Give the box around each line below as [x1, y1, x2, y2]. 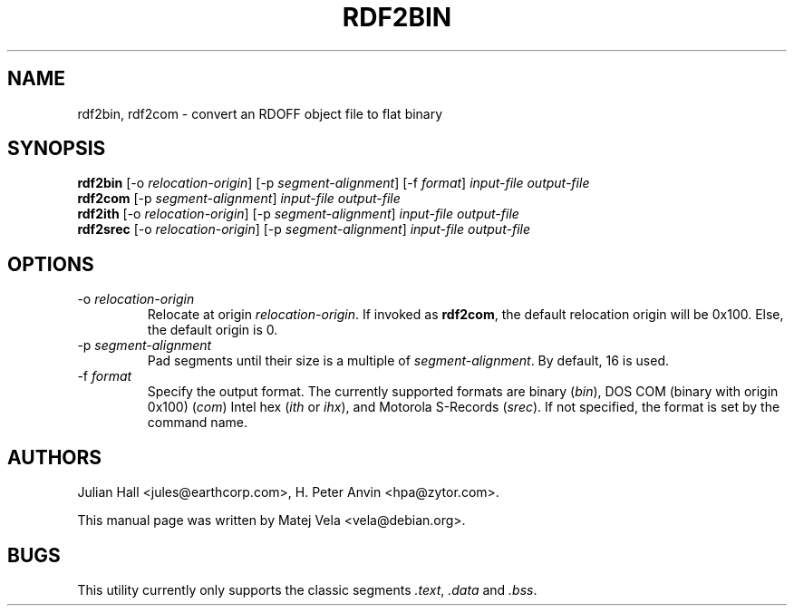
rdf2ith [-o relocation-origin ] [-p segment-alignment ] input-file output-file [77, 206, 519, 222]
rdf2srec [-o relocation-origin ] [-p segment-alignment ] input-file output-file [77, 221, 530, 238]
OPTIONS [7, 252, 94, 276]
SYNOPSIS [7, 137, 106, 161]
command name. [147, 414, 247, 431]
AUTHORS [7, 445, 102, 469]
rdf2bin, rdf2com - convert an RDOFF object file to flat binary [77, 105, 443, 122]
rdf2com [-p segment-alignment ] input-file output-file [77, 190, 401, 207]
